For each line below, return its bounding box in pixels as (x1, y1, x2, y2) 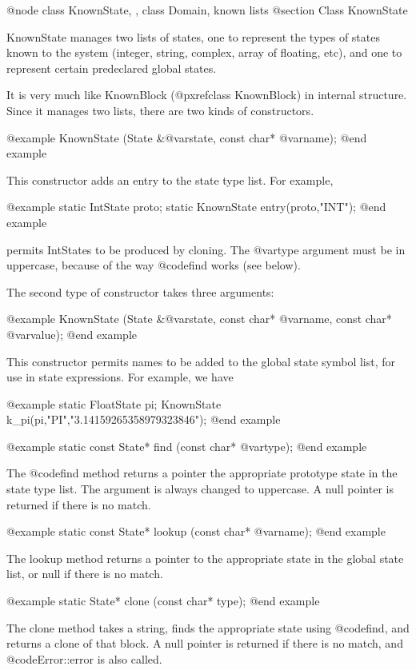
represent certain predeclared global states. (6, 59, 217, 76)
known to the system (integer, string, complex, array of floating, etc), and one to (6, 44, 402, 61)
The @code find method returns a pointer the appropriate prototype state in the (6, 465, 398, 481)
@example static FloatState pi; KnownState (6, 395, 222, 412)
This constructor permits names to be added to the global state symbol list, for (6, 353, 396, 369)
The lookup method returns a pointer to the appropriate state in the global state (6, 549, 404, 566)
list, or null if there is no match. (6, 565, 163, 582)
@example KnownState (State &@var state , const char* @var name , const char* (6, 310, 392, 327)
